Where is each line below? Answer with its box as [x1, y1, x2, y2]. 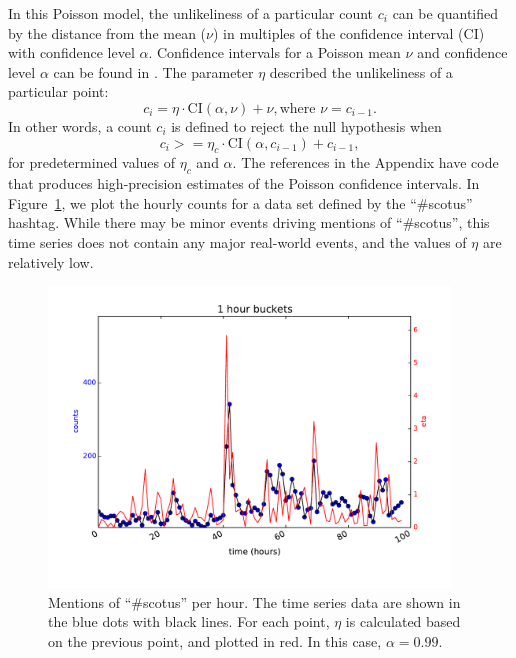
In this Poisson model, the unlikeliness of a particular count [8, 3, 374, 23]
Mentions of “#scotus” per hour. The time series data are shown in [48, 591, 461, 612]
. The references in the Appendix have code [232, 152, 499, 173]
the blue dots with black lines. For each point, [48, 611, 330, 632]
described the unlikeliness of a [269, 61, 453, 82]
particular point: [8, 81, 109, 102]
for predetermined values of [8, 152, 176, 173]
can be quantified [392, 3, 499, 23]
